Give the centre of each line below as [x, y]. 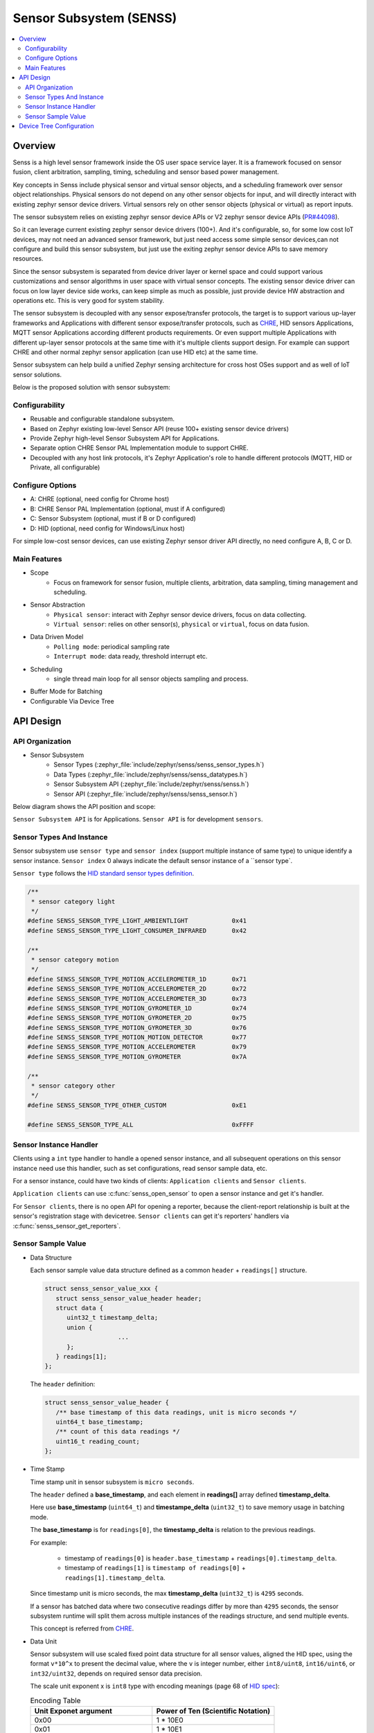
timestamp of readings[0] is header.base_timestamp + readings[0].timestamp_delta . [201, 1558]
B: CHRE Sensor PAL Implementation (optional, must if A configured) [128, 509]
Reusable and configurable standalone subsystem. [103, 419]
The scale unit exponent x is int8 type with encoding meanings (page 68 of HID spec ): [155, 1686]
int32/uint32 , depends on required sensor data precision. [116, 1673]
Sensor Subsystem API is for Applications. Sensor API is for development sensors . [138, 819]
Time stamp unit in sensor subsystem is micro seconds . [112, 1482]
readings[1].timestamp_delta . [115, 1578]
